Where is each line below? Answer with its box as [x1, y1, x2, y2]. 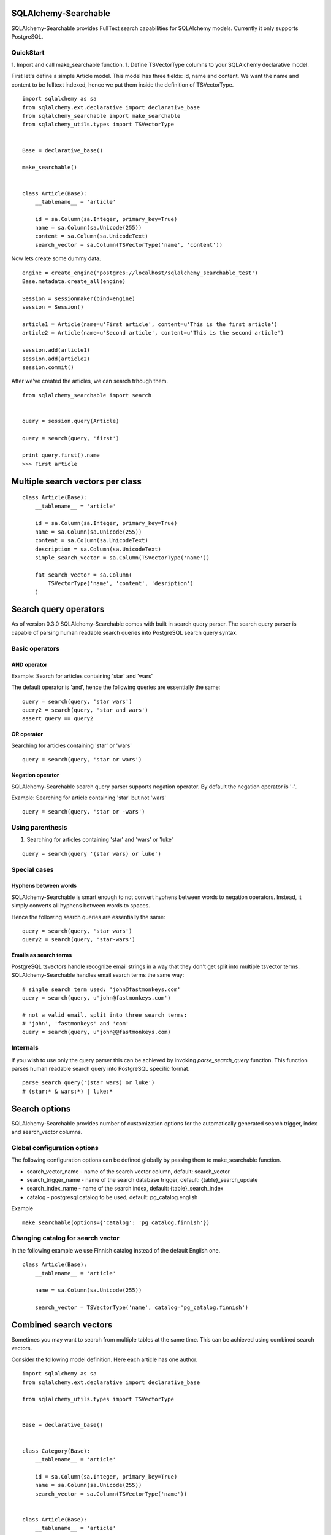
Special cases [11, 865, 54, 874]
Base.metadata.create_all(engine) [22, 278, 126, 285]
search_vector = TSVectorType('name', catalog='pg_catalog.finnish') [34, 1304, 249, 1311]
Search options [11, 1103, 71, 1114]
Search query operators [11, 604, 105, 615]
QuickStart [11, 48, 45, 56]
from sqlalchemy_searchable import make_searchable [22, 112, 181, 119]
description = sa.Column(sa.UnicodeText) [34, 545, 162, 553]
